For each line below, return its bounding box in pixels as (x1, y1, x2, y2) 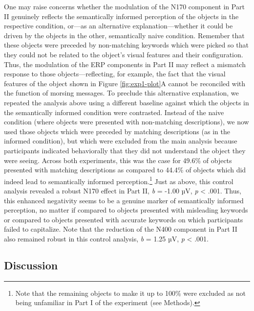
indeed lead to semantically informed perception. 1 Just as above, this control (4, 174, 233, 186)
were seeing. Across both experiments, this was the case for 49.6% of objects (4, 155, 232, 165)
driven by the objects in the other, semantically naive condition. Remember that (4, 30, 245, 40)
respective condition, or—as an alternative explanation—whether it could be (4, 21, 233, 31)
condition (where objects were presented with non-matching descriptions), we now (4, 117, 249, 127)
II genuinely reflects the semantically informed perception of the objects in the (4, 11, 239, 21)
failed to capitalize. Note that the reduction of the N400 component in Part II (4, 224, 237, 234)
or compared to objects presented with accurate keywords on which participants (4, 214, 243, 224)
